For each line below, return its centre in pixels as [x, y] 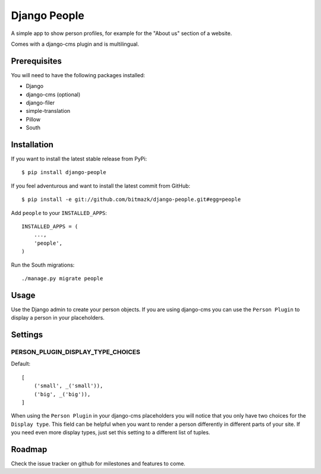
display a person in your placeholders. [58, 318]
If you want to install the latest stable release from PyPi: [79, 159]
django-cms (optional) [53, 94]
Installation [32, 145]
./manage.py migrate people [62, 278]
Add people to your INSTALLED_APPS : [59, 213]
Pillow [33, 119]
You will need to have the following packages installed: [78, 75]
